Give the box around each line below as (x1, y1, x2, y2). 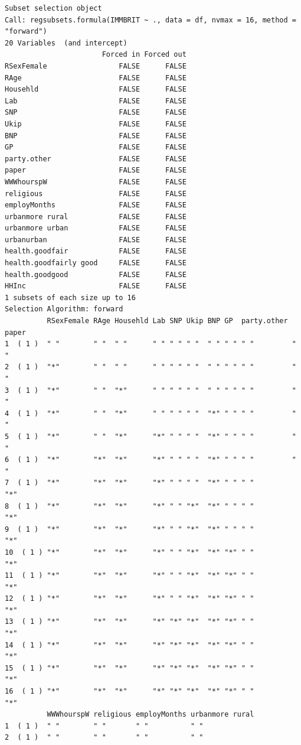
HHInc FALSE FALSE (5, 282, 187, 291)
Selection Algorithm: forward (5, 305, 123, 314)
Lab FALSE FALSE (5, 96, 187, 105)
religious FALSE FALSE (5, 189, 187, 198)
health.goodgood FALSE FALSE (5, 270, 187, 279)
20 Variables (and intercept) (5, 38, 127, 47)
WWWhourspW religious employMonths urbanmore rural (47, 710, 254, 719)
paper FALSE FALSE (5, 166, 187, 175)
